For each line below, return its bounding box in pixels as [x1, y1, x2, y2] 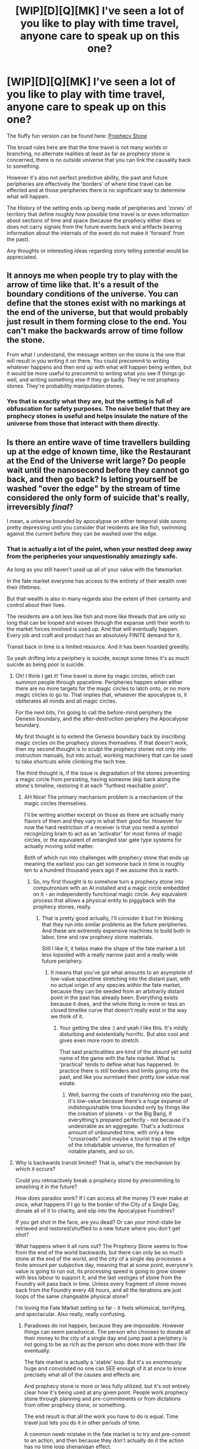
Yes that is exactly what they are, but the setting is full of [6, 397, 173, 405]
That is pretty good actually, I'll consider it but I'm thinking [41, 914, 184, 921]
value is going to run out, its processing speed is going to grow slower [15, 1268, 187, 1275]
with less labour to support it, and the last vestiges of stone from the [15, 1273, 182, 1281]
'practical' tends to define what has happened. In [59, 1061, 179, 1068]
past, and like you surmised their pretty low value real [59, 1073, 190, 1080]
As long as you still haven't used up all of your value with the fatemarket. [6, 566, 184, 573]
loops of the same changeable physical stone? [15, 1292, 129, 1299]
